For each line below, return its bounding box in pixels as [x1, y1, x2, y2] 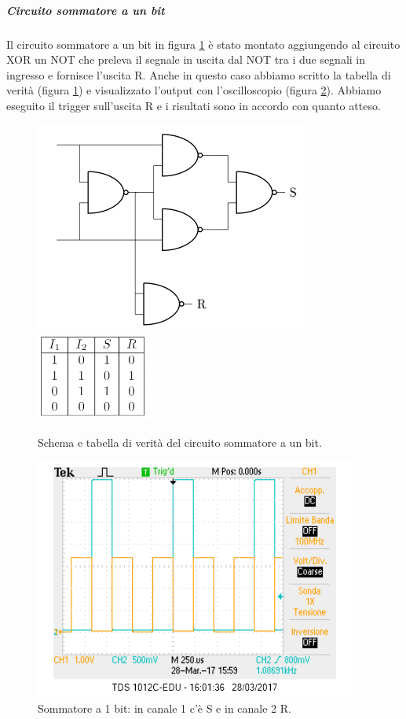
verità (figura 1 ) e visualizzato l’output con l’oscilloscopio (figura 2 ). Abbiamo [6, 82, 382, 98]
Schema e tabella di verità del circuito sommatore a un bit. [38, 433, 322, 450]
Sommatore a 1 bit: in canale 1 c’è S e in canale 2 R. [38, 699, 291, 716]
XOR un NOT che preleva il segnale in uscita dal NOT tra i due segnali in [6, 51, 366, 68]
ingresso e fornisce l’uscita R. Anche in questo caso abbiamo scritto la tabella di [6, 66, 391, 83]
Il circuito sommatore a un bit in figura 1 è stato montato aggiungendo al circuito [6, 35, 401, 52]
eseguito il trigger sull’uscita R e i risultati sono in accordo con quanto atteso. [6, 97, 381, 113]
